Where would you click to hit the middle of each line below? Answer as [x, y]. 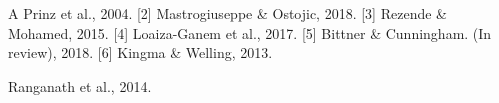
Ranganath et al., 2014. [80, 85]
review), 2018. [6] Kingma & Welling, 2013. [140, 52]
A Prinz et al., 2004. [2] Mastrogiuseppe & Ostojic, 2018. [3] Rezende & [227, 13]
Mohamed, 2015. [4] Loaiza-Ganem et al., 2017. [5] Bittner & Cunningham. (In [250, 32]
